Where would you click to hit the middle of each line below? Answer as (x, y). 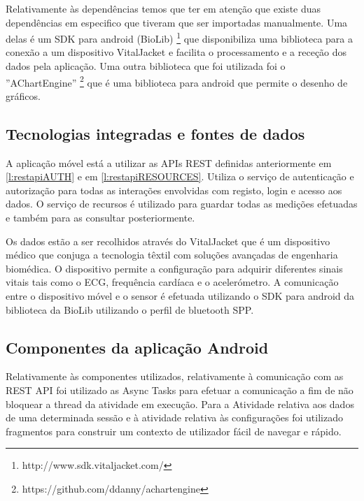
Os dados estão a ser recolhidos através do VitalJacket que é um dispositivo (168, 241)
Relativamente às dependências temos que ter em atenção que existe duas (163, 8)
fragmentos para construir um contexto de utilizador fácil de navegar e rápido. (174, 431)
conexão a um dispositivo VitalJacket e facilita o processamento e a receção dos (176, 52)
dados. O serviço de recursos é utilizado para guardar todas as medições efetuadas (182, 204)
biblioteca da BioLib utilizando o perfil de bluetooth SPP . (130, 309)
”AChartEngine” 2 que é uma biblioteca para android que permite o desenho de (177, 81)
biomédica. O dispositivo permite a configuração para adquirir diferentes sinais (174, 268)
